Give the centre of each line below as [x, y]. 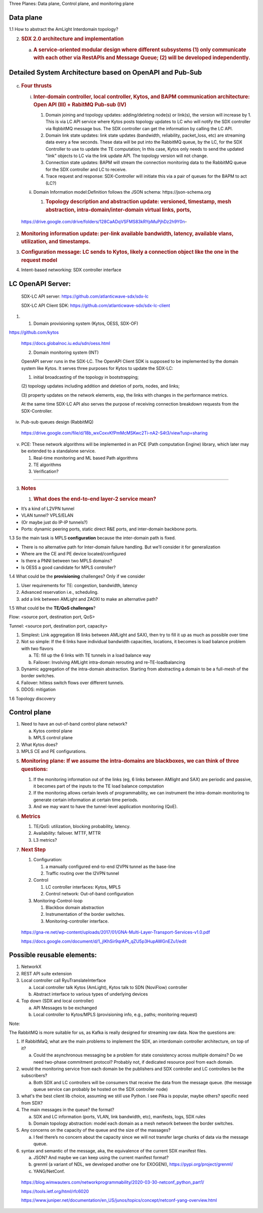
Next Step [34, 849]
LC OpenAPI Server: [40, 284]
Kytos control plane [53, 731]
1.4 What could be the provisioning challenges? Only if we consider [77, 576]
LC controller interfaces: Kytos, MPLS [83, 887]
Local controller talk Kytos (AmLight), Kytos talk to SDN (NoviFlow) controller [110, 987]
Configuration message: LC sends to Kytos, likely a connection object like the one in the [130, 252]
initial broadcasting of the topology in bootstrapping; [86, 377]
